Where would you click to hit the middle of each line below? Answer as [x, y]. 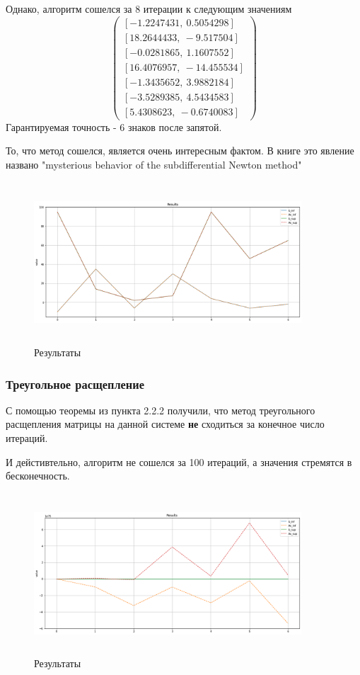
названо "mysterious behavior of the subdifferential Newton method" [154, 165]
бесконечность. [38, 476]
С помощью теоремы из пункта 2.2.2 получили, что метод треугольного [161, 410]
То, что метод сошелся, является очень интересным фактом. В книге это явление [180, 151]
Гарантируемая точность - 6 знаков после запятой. [114, 126]
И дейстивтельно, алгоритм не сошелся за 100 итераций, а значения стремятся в [179, 461]
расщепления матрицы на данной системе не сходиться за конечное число [165, 424]
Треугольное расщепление [75, 384]
